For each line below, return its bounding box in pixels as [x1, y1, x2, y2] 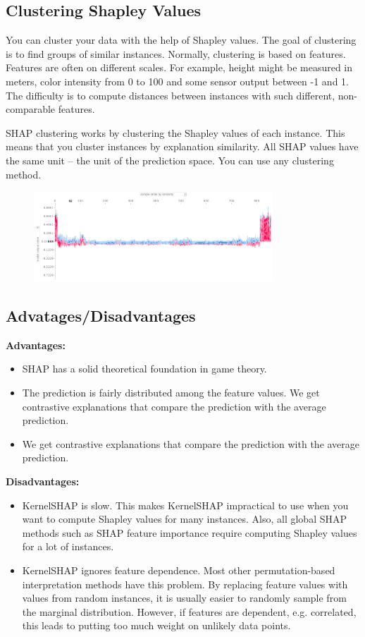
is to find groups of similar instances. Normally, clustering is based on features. [6, 46, 346, 61]
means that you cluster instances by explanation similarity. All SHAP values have [6, 139, 359, 154]
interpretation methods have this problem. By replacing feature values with [22, 576, 348, 591]
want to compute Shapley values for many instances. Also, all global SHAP [22, 511, 347, 526]
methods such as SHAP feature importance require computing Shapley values [22, 525, 357, 540]
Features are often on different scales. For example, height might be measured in [6, 60, 353, 75]
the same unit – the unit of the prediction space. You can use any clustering [6, 152, 334, 167]
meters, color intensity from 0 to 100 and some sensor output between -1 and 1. [6, 73, 349, 88]
